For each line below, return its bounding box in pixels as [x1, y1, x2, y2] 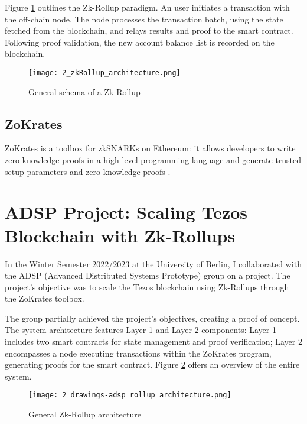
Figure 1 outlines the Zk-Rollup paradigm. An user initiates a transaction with [5, 1, 290, 13]
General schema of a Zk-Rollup [28, 85, 141, 98]
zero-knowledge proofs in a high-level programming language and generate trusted [5, 154, 302, 166]
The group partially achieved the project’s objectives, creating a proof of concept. [5, 312, 300, 324]
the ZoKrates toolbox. [5, 292, 84, 305]
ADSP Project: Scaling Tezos [5, 200, 248, 224]
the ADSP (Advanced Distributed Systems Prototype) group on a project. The [5, 269, 290, 281]
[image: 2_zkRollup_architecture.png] [28, 68, 181, 77]
